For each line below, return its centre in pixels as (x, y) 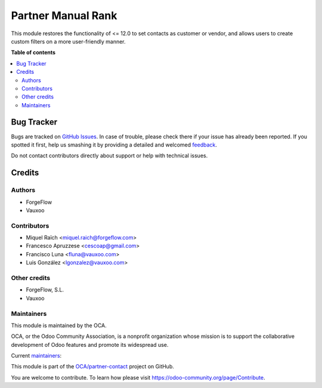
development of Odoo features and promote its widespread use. (90, 344)
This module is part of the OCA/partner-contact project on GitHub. (92, 367)
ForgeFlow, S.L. (45, 290)
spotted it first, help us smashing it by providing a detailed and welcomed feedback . (114, 145)
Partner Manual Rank (64, 15)
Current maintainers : (36, 356)
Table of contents (33, 52)
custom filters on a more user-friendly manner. (68, 41)
